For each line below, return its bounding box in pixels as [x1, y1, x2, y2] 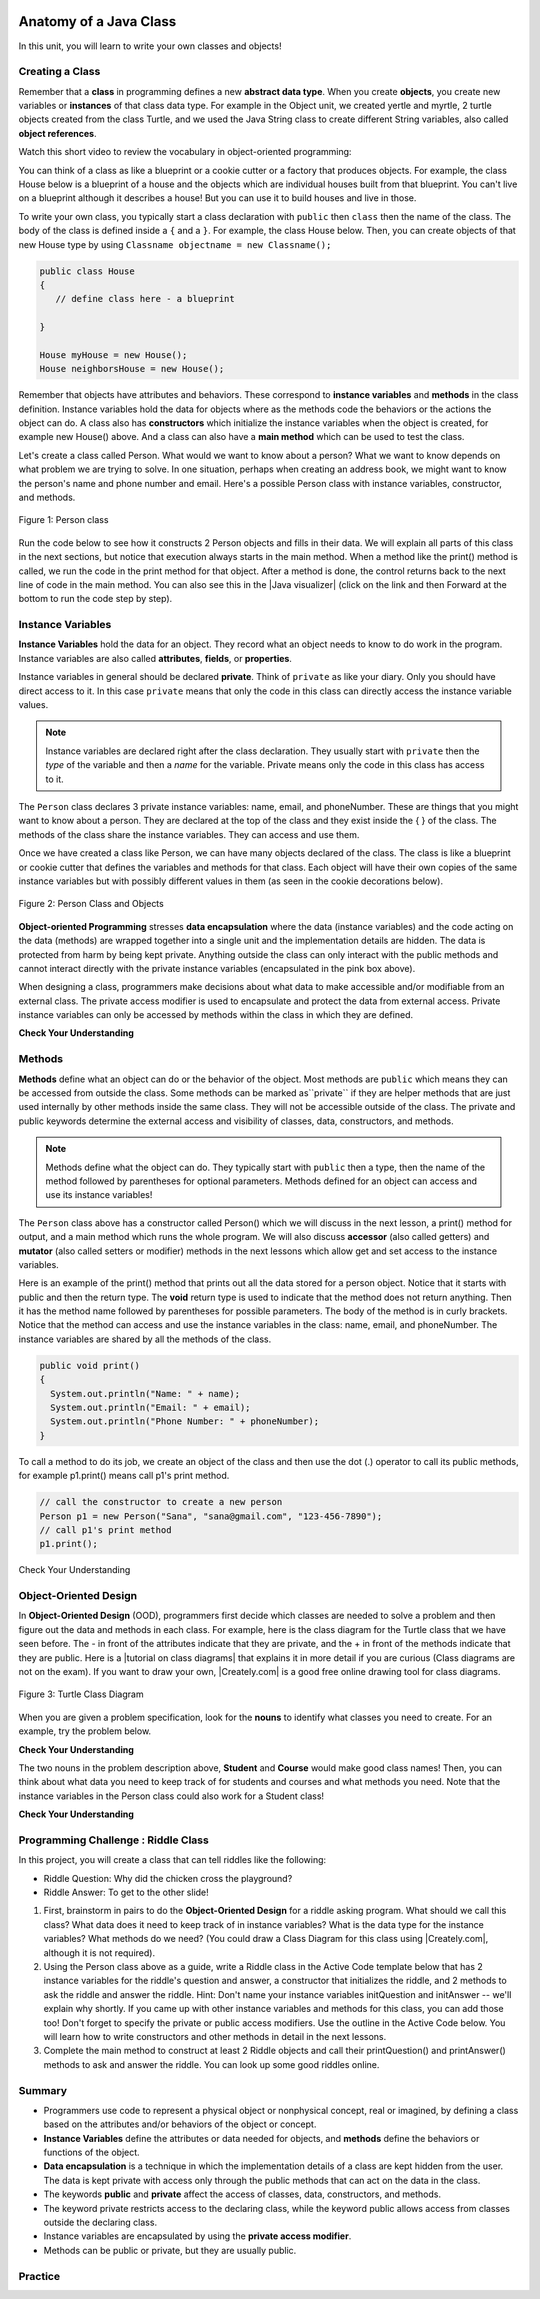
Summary [18, 2083, 68, 2097]
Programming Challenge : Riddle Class [18, 1833, 209, 1847]
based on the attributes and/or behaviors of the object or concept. [43, 2118, 317, 2130]
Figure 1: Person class [18, 514, 109, 526]
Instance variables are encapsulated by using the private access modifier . [43, 2230, 352, 2242]
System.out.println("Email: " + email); [50, 1402, 251, 1414]
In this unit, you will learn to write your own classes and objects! [18, 40, 282, 52]
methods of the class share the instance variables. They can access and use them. [18, 828, 360, 840]
